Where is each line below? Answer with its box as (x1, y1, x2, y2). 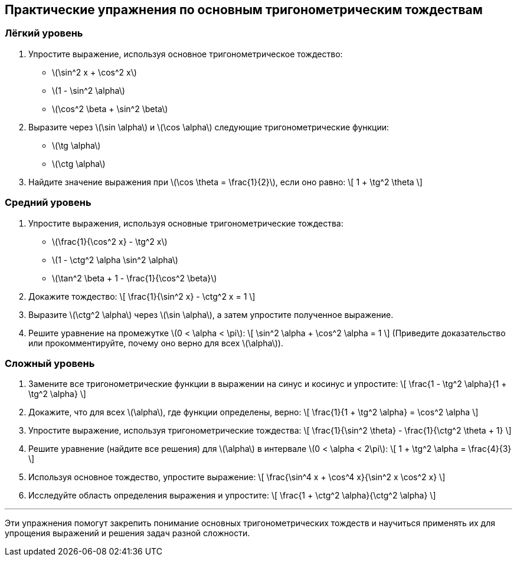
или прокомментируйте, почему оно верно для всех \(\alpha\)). (28, 337, 283, 348)
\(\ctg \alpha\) (52, 158, 106, 169)
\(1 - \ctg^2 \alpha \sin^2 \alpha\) (52, 254, 178, 265)
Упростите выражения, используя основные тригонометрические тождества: (28, 218, 343, 228)
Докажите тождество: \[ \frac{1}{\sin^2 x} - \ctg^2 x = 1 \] (28, 291, 256, 301)
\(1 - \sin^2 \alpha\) (52, 85, 125, 96)
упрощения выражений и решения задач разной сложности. (5, 528, 250, 539)
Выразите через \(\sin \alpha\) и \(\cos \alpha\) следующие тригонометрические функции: (28, 122, 390, 132)
